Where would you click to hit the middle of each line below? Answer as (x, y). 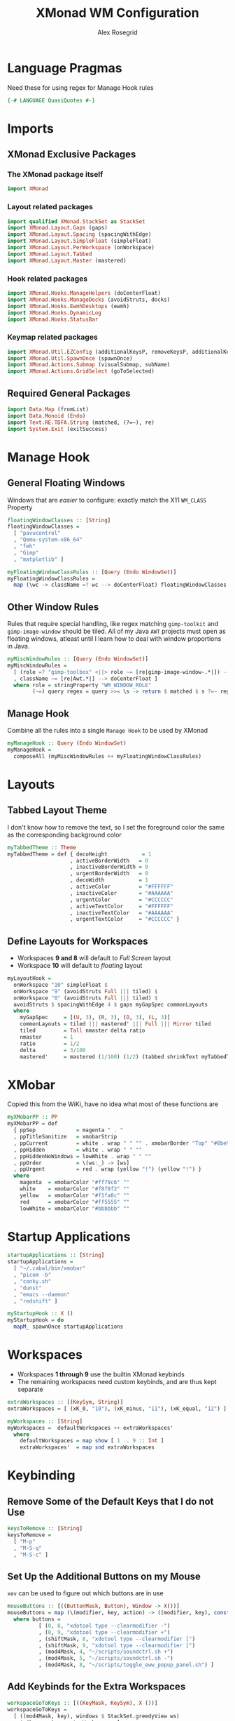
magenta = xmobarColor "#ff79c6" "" (75, 1183)
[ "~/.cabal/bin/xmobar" (50, 1268)
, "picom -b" (33, 1275)
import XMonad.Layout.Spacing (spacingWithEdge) (79, 234)
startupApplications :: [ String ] (56, 1255)
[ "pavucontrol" (37, 533)
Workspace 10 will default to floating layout (80, 966)
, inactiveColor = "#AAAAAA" (121, 893)
